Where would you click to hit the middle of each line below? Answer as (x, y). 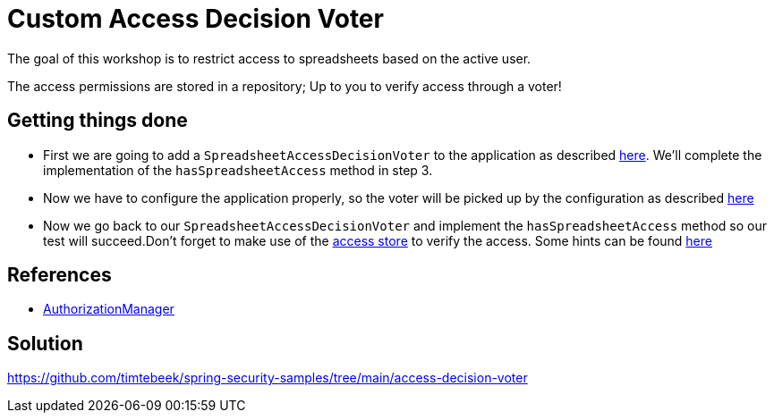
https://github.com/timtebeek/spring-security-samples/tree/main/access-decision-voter (268, 378)
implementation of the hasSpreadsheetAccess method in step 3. (238, 170)
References (60, 275)
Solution (45, 343)
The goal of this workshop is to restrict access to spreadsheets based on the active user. (269, 58)
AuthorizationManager (109, 309)
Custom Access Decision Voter (196, 19)
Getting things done (98, 121)
